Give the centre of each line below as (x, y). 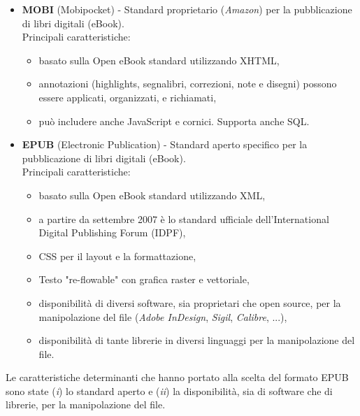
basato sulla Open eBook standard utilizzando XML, (152, 195)
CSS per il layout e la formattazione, (117, 256)
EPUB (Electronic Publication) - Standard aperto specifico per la (165, 144)
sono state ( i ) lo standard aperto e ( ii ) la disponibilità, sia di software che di (169, 390)
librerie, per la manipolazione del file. (86, 404)
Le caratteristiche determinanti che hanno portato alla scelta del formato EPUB (177, 377)
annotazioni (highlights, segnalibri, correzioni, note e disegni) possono (188, 84)
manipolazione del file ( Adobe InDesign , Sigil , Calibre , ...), (163, 316)
